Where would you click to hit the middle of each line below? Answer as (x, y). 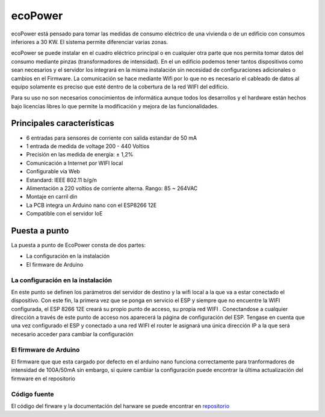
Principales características (63, 123)
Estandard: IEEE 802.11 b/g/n (62, 180)
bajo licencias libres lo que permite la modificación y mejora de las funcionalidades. (115, 106)
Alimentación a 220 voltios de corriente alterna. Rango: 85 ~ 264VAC (112, 188)
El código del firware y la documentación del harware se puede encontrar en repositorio (120, 406)
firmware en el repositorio (43, 378)
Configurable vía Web (53, 171)
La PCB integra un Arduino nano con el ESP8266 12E (91, 205)
